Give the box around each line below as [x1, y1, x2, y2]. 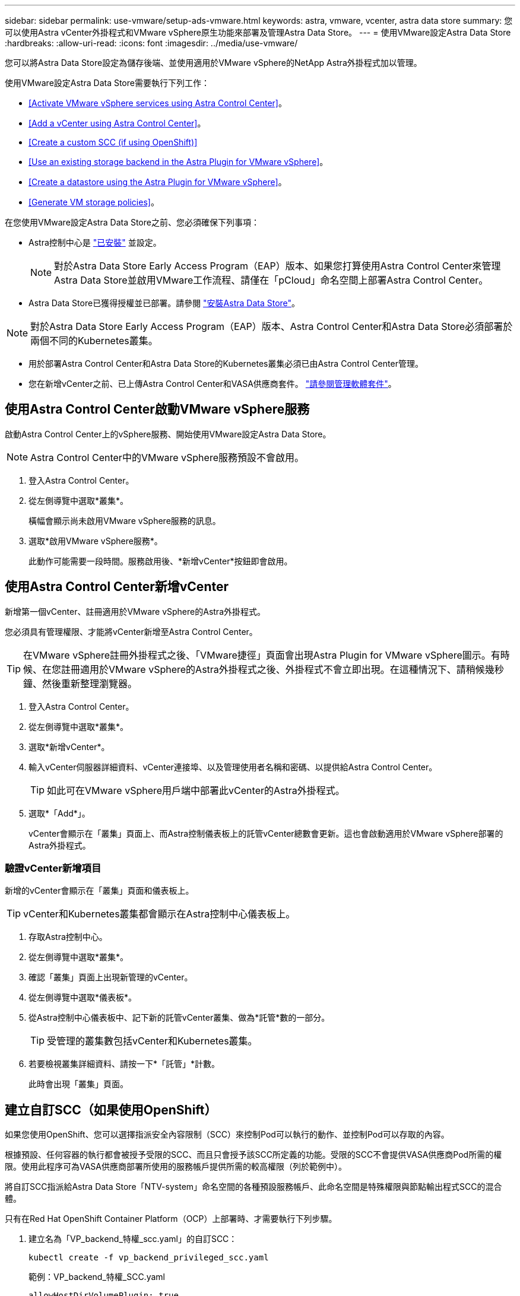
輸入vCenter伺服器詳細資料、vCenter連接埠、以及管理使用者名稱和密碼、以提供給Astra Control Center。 [28, 761, 437, 772]
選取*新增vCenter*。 [28, 741, 110, 752]
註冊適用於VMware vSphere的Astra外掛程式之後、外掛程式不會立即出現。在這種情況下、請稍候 [61, 663, 485, 675]
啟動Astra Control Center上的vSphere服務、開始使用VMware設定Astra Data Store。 [5, 428, 331, 439]
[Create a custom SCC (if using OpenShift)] [28, 137, 198, 147]
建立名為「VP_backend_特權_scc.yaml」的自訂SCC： [28, 1234, 237, 1244]
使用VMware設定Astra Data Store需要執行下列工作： [5, 78, 210, 88]
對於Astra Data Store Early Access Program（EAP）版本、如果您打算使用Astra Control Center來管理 [54, 260, 501, 272]
